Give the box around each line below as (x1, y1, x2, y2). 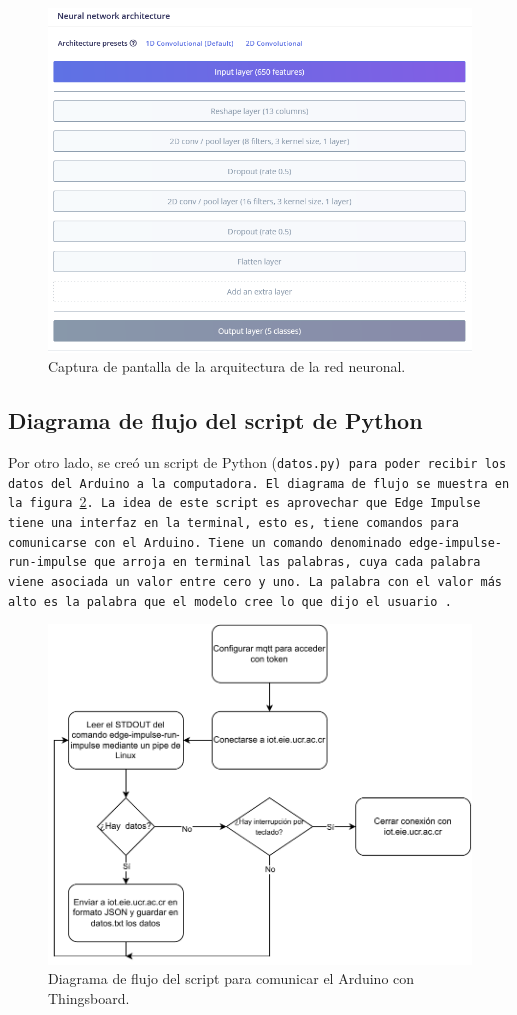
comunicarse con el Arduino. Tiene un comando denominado (8, 535, 402, 550)
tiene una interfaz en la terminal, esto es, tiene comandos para (8, 516, 460, 531)
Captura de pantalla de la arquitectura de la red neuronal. (48, 356, 406, 377)
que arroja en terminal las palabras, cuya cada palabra (93, 555, 481, 570)
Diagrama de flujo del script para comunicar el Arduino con (48, 968, 415, 989)
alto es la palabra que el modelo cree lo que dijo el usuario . (8, 594, 452, 609)
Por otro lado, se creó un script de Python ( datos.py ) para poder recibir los (8, 452, 507, 473)
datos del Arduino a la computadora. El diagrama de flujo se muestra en (8, 476, 510, 491)
